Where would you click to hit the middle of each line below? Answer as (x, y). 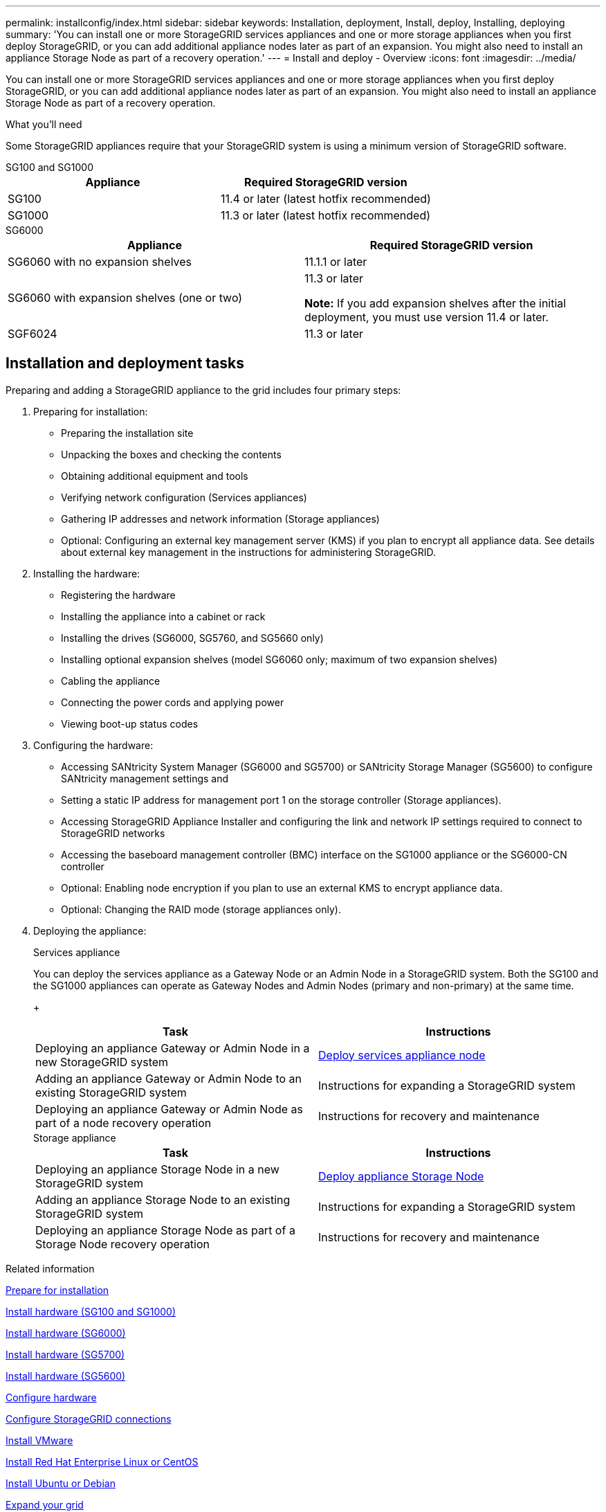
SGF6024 (33, 334)
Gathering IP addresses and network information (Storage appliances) (220, 519)
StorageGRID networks (113, 833)
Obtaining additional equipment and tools (155, 476)
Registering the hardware (118, 595)
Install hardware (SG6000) (66, 1333)
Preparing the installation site (127, 433)
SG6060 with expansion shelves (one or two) (125, 298)
